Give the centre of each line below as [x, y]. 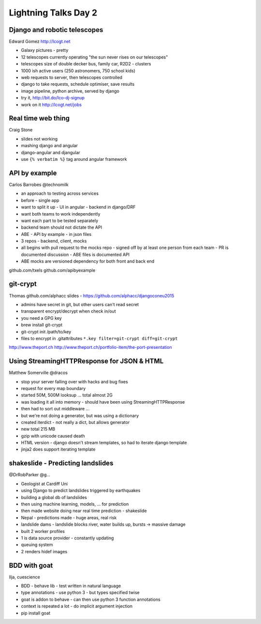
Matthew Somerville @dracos [38, 373]
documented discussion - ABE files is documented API [75, 254]
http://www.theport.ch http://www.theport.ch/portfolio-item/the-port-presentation [90, 347]
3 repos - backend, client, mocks [54, 241]
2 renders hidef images [44, 551]
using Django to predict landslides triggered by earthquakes [81, 491]
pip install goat [36, 613]
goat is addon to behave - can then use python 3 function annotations [91, 599]
